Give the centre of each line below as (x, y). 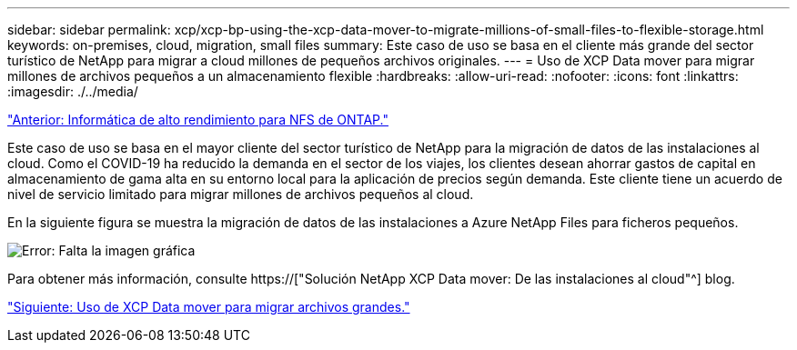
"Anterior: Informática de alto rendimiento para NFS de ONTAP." (198, 120)
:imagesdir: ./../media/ (73, 91)
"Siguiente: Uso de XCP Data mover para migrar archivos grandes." (209, 307)
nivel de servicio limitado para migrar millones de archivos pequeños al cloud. (241, 194)
